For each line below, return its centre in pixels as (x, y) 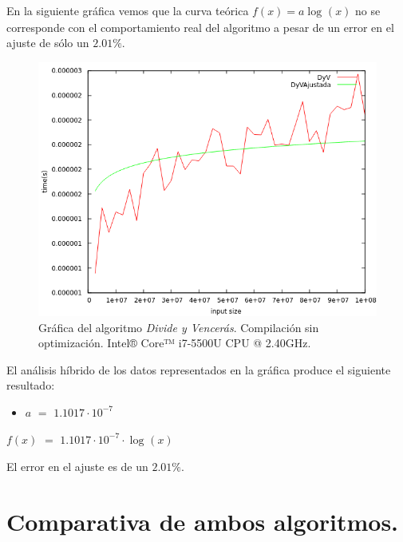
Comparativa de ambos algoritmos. (203, 522)
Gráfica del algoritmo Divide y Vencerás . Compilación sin (179, 327)
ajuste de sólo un (48, 43)
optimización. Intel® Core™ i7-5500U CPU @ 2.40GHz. (175, 343)
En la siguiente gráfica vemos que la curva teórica (128, 10)
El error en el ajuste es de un (77, 467)
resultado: (31, 385)
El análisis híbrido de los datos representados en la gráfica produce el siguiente (199, 369)
